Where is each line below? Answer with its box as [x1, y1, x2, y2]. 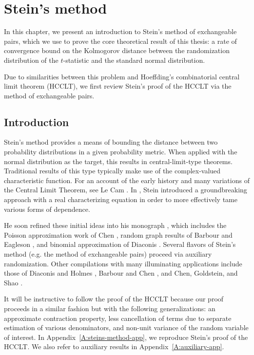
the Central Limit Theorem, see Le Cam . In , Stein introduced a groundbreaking [4, 185, 247, 195]
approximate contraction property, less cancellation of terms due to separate [4, 313, 232, 323]
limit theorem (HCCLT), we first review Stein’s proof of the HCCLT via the [4, 81, 232, 91]
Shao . [4, 277, 23, 287]
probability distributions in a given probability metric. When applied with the [4, 147, 237, 157]
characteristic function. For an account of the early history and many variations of [4, 175, 250, 185]
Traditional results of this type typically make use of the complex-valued [4, 166, 221, 176]
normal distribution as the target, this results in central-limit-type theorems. [4, 156, 233, 166]
